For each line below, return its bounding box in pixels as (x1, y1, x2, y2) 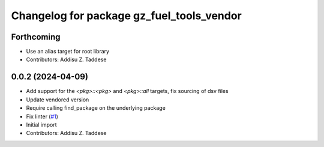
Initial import (26, 121, 57, 128)
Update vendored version (26, 96, 89, 103)
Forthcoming (11, 32, 61, 42)
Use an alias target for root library (26, 48, 110, 55)
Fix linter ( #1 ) (26, 113, 58, 120)
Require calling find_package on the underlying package (26, 104, 166, 112)
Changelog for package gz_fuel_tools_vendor (11, 9, 242, 22)
